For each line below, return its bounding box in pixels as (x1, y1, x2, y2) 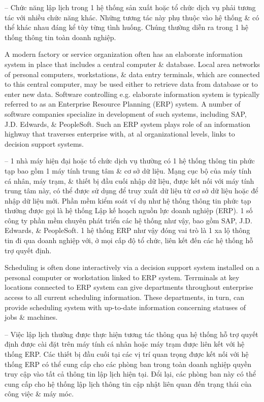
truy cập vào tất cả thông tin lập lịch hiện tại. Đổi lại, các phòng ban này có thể (5, 368, 256, 379)
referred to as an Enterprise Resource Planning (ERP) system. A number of (5, 98, 241, 109)
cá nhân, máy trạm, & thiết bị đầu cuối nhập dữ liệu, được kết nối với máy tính (5, 175, 254, 186)
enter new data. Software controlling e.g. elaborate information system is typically (5, 88, 260, 99)
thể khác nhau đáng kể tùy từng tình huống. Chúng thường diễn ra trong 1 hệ (5, 22, 249, 32)
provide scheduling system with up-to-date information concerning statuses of (5, 301, 246, 312)
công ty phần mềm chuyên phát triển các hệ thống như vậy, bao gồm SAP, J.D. (5, 215, 252, 225)
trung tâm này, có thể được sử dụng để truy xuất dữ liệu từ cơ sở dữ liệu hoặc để (5, 185, 258, 196)
